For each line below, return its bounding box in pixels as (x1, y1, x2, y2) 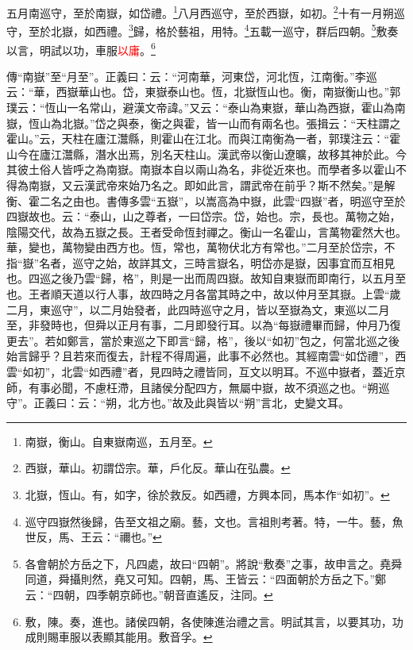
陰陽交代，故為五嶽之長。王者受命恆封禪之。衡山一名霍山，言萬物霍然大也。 (6, 223, 407, 240)
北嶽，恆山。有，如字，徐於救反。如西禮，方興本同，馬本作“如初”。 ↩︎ (25, 487, 390, 502)
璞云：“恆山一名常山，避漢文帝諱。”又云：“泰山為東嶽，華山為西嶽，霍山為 (6, 98, 395, 115)
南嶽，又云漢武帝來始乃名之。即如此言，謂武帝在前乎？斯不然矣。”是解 (28, 176, 396, 193)
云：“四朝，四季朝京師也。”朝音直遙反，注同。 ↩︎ (25, 586, 273, 602)
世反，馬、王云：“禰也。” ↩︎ (25, 529, 162, 545)
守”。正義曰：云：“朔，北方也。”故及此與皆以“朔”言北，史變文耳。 (6, 394, 350, 411)
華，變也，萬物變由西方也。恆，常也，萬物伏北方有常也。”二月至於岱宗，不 (6, 239, 396, 256)
